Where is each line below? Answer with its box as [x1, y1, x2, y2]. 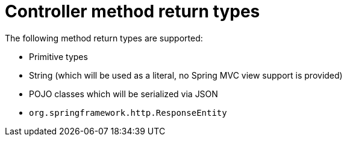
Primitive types [29, 51, 88, 62]
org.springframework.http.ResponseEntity [29, 107, 227, 118]
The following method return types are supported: [5, 32, 203, 43]
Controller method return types [5, 1, 260, 22]
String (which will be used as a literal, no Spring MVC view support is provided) [29, 70, 343, 80]
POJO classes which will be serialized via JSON [29, 88, 218, 99]
